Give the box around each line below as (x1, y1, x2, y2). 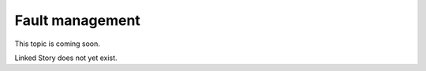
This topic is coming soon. (14, 39, 100, 48)
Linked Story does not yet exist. (14, 53, 118, 62)
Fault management (14, 12, 141, 29)
